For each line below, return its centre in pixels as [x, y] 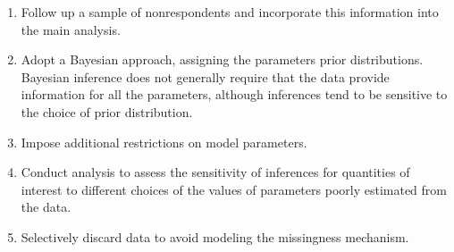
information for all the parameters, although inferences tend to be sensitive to [234, 94]
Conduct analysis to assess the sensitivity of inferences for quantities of [215, 172]
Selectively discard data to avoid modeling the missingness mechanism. [215, 236]
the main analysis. [71, 29]
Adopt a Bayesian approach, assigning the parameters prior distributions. [222, 59]
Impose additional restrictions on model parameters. [164, 142]
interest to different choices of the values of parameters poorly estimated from [234, 189]
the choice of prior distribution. [107, 111]
